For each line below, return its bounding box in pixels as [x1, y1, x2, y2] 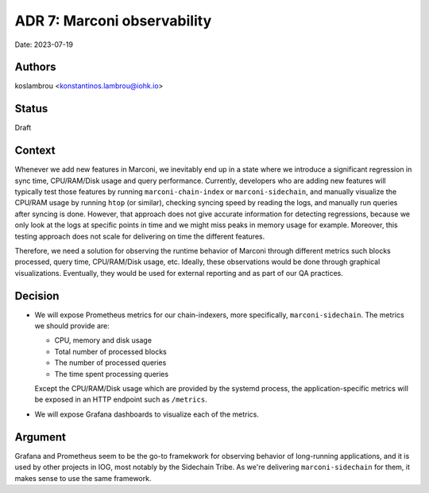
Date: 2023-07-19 [14, 40, 73, 49]
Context [14, 144, 56, 157]
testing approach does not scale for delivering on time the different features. [14, 231, 265, 241]
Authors [14, 60, 56, 74]
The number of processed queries [54, 358, 167, 367]
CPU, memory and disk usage [54, 336, 153, 345]
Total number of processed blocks [54, 347, 167, 356]
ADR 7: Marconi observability [14, 12, 212, 29]
